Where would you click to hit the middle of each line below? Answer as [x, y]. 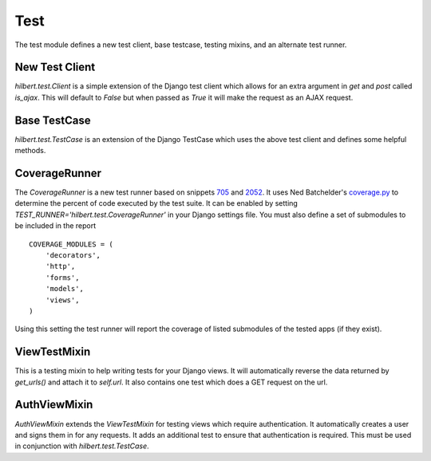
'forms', [62, 278]
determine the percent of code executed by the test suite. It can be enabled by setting [156, 203]
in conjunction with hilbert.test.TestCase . [82, 446]
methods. [30, 151]
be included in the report [55, 226]
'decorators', [73, 255]
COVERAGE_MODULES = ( [71, 244]
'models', [64, 289]
